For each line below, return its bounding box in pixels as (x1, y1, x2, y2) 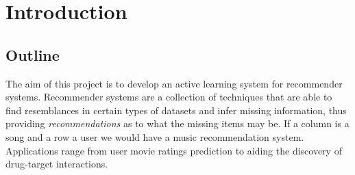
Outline (5, 44, 60, 65)
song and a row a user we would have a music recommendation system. (5, 129, 304, 144)
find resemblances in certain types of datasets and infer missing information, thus (5, 103, 347, 117)
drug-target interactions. (5, 157, 108, 171)
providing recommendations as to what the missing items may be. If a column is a (5, 116, 350, 131)
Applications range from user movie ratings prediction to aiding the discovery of (5, 143, 342, 157)
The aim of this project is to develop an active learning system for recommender (5, 76, 343, 90)
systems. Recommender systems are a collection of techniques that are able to (5, 90, 332, 104)
